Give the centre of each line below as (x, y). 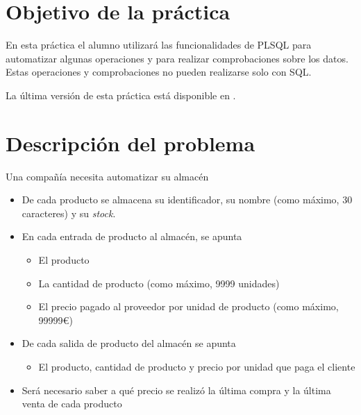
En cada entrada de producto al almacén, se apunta (132, 236)
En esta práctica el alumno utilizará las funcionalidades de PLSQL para (159, 45)
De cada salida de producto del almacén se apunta (129, 343)
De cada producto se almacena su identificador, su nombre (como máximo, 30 (187, 200)
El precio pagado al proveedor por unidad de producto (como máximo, (188, 306)
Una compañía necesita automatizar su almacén (107, 176)
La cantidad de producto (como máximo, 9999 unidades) (159, 283)
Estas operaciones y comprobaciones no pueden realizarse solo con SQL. (159, 72)
